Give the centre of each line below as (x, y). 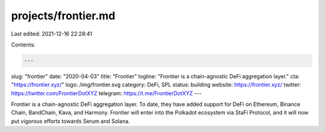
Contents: (23, 45)
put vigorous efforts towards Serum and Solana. (71, 121)
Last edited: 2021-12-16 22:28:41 (52, 34)
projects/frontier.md (63, 16)
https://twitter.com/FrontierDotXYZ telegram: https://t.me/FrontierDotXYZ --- (106, 93)
